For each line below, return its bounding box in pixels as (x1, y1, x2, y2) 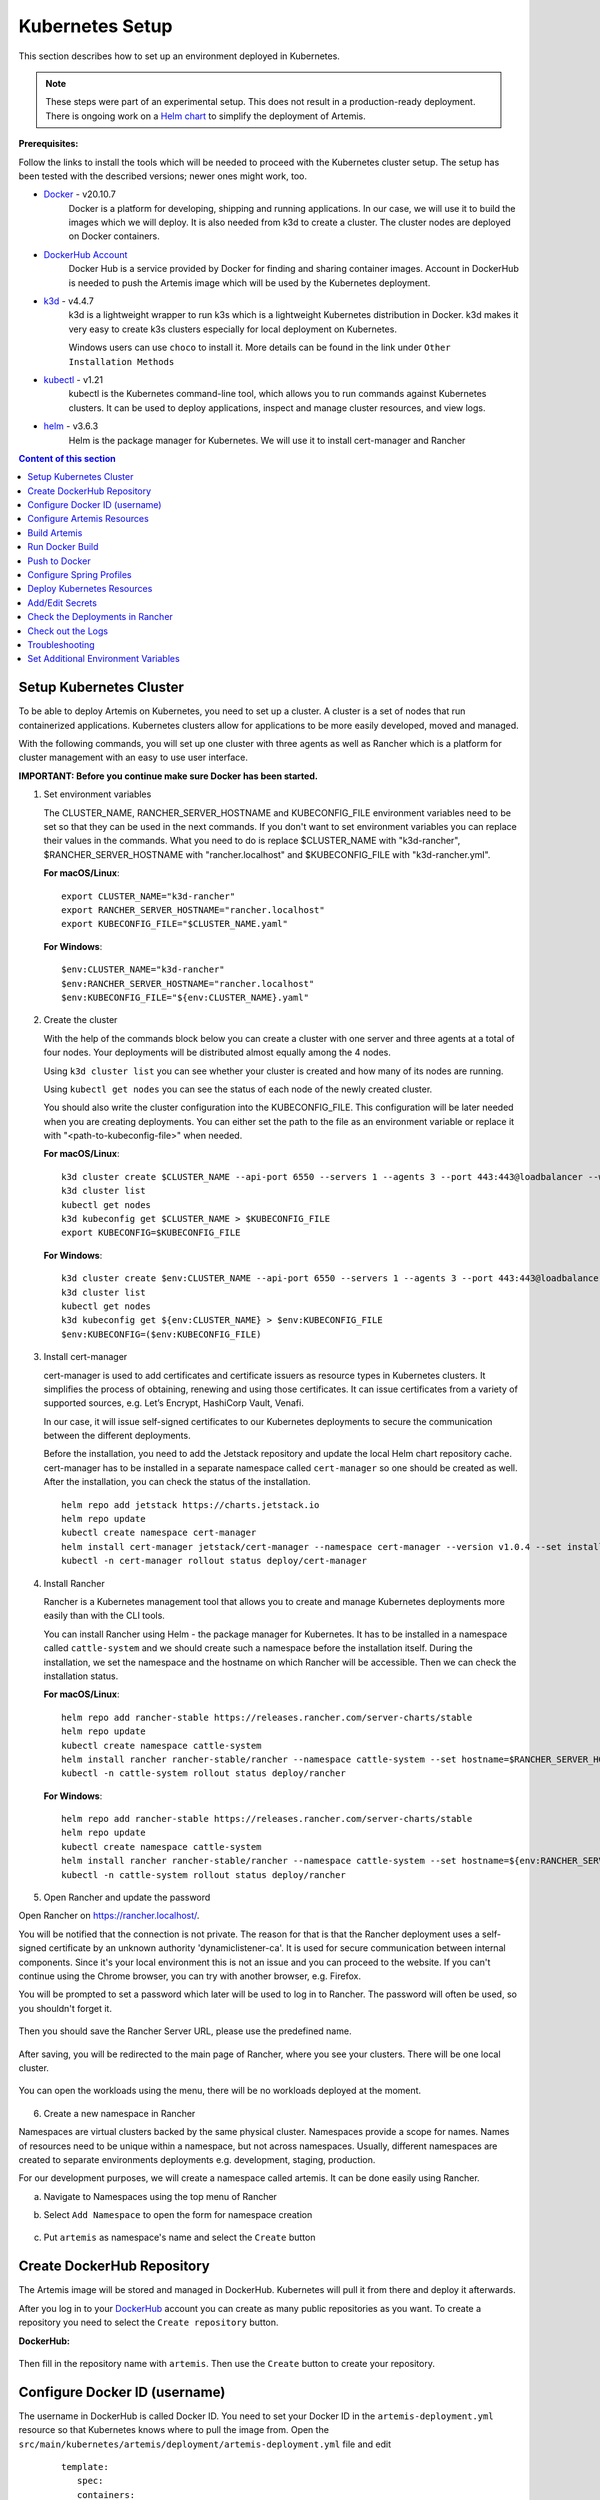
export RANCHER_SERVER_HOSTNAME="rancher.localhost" (61, 904, 325, 915)
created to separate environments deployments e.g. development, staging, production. (18, 2153, 376, 2165)
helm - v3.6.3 (43, 420, 99, 432)
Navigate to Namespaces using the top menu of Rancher (43, 2190, 277, 2202)
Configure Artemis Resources (27, 513, 149, 525)
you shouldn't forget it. (18, 2002, 112, 2014)
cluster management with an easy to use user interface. (18, 751, 249, 764)
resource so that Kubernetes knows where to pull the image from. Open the (18, 2424, 330, 2436)
